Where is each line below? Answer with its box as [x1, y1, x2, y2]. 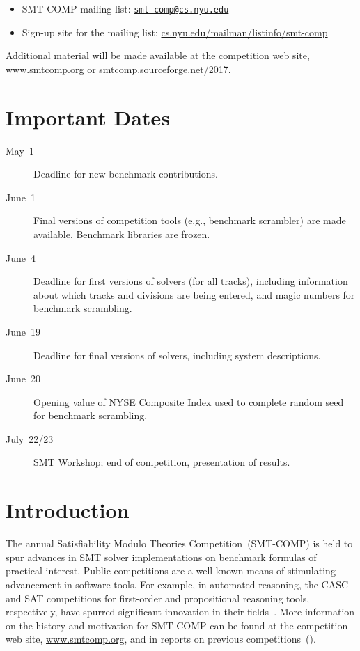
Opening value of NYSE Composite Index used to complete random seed [33, 394, 344, 409]
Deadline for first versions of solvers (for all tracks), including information [33, 274, 348, 288]
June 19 [6, 324, 40, 338]
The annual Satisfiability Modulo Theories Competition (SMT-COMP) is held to [6, 536, 353, 551]
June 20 [6, 371, 40, 386]
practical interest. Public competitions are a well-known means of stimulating [6, 563, 336, 578]
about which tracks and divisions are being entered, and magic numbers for [33, 287, 355, 301]
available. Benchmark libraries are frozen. [33, 226, 210, 241]
